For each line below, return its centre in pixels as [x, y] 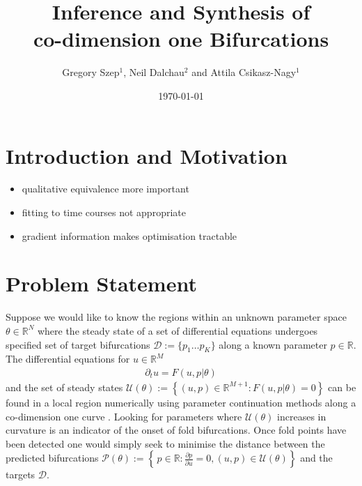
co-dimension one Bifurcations [181, 39]
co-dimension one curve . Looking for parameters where [124, 416]
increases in [302, 416]
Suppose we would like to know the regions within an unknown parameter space [176, 317]
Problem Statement [101, 283]
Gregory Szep [91, 72]
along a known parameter [273, 344]
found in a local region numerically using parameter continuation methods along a [181, 402]
